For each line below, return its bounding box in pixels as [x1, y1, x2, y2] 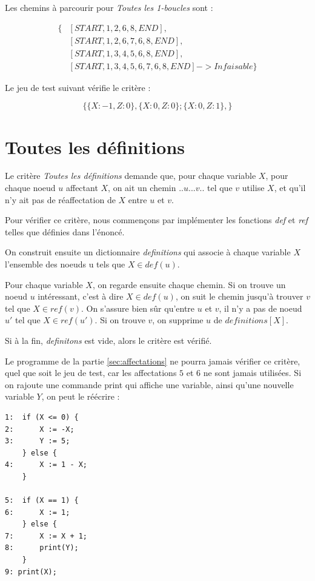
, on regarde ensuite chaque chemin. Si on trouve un [92, 278, 286, 290]
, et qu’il [274, 181, 306, 194]
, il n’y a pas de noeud [219, 301, 302, 314]
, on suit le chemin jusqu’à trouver [175, 290, 303, 303]
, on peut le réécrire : [41, 390, 120, 403]
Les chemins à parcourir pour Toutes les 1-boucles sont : [5, 1, 213, 13]
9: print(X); [5, 567, 57, 576]
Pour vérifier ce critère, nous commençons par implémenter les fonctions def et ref [5, 213, 308, 226]
